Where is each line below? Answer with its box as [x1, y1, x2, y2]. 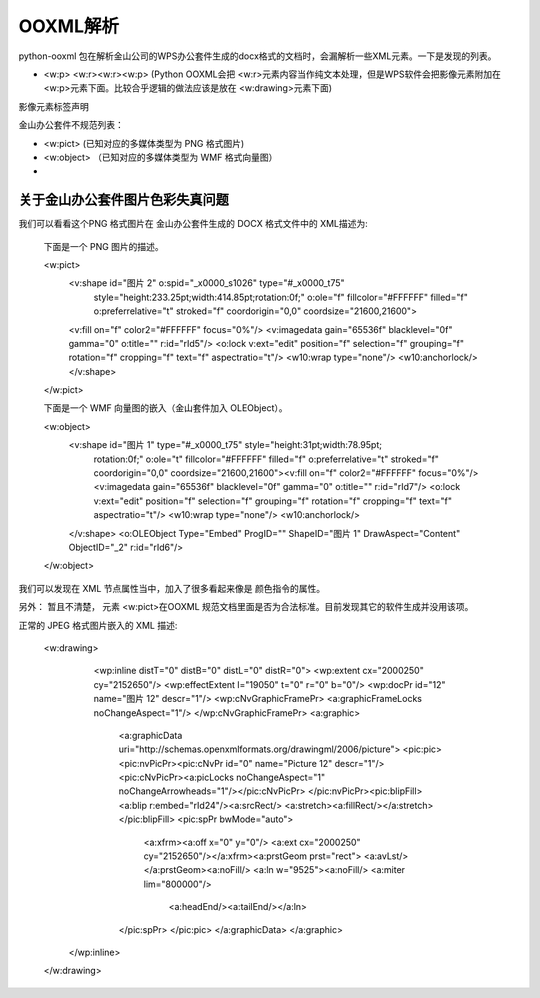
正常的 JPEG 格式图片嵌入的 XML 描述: [18, 619, 178, 631]
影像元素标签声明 [18, 100, 89, 112]
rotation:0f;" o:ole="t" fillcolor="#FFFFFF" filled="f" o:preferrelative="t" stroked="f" [93, 453, 440, 465]
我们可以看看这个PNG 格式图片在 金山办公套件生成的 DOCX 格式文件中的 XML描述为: [18, 218, 369, 230]
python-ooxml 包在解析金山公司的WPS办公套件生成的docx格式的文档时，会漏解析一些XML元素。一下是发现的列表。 [18, 50, 497, 62]
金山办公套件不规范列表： [18, 119, 124, 131]
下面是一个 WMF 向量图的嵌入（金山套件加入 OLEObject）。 [43, 402, 288, 414]
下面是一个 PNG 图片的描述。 [43, 240, 164, 252]
